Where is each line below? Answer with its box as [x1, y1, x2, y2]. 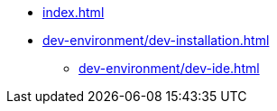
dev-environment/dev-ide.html [78, 60, 260, 76]
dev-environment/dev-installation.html [42, 32, 270, 48]
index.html [42, 5, 105, 20]
